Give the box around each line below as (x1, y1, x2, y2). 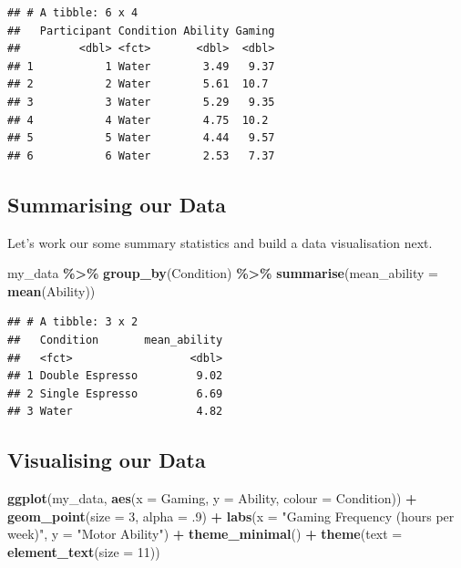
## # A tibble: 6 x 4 (7, 6, 138, 19)
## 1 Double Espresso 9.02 (7, 369, 223, 383)
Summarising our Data (7, 190, 227, 218)
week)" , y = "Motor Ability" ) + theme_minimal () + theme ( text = (7, 524, 403, 543)
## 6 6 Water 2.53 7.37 (7, 149, 275, 162)
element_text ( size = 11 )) (7, 542, 160, 561)
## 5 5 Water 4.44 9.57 (7, 131, 275, 145)
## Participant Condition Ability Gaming (7, 24, 275, 37)
